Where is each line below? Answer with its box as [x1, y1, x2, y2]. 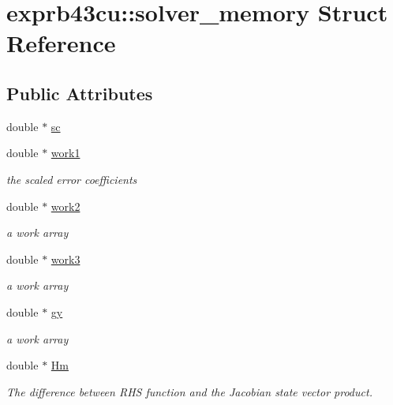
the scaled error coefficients [6, 171, 137, 187]
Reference [6, 27, 116, 59]
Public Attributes [6, 81, 153, 105]
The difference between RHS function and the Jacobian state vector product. [6, 383, 372, 399]
